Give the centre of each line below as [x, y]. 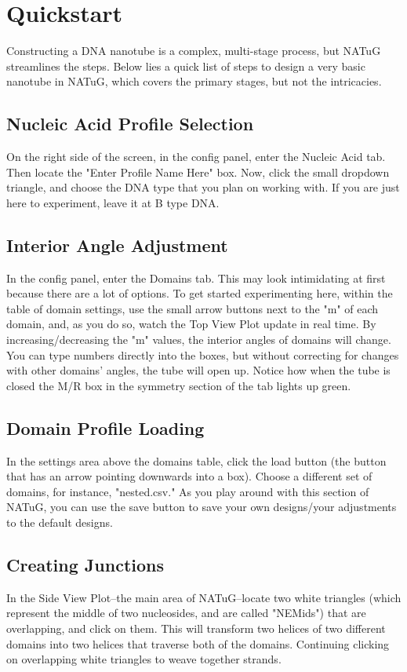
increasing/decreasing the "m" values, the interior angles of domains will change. [199, 340]
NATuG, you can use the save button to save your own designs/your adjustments [202, 507]
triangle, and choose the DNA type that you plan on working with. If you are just [203, 187]
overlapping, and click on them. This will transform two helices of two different [196, 628]
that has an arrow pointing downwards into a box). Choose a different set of [189, 476]
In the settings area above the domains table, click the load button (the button [196, 460]
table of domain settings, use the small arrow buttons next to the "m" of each [193, 308]
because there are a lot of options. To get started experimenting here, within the [200, 293]
